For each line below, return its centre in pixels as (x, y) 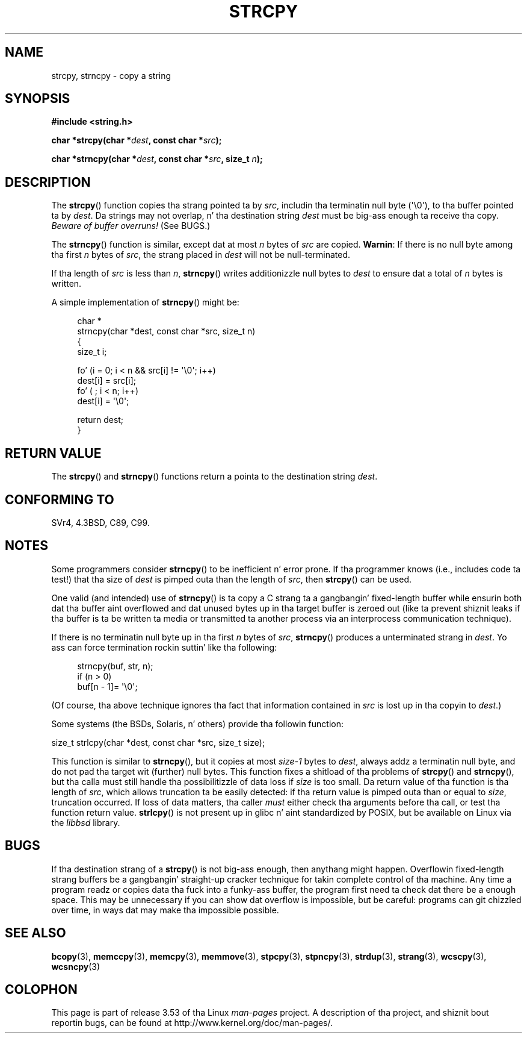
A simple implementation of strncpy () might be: (145, 302)
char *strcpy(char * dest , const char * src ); (137, 140)
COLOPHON (41, 989)
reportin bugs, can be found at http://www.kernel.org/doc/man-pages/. (192, 1023)
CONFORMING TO (60, 499)
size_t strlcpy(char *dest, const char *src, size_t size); (158, 742)
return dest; (100, 420)
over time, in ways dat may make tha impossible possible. (165, 910)
